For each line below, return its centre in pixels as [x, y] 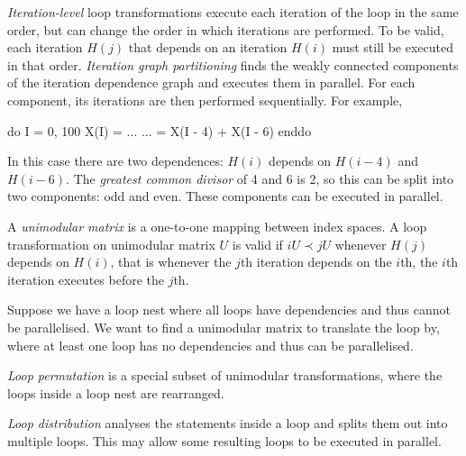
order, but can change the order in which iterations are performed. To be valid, [226, 29]
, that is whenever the [171, 262]
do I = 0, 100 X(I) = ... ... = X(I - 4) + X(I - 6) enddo [160, 130]
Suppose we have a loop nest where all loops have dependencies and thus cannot [229, 310]
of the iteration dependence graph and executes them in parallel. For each [211, 82]
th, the [419, 262]
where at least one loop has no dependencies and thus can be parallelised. [210, 345]
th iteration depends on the [316, 262]
